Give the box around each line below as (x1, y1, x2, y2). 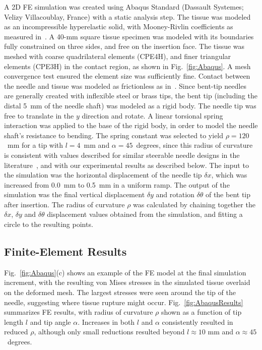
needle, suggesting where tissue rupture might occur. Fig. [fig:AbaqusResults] (4, 297, 243, 307)
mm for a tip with (7, 140, 63, 150)
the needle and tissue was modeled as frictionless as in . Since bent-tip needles (4, 80, 246, 91)
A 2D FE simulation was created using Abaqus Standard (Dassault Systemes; (4, 2, 244, 12)
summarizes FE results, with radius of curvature (4, 307, 153, 317)
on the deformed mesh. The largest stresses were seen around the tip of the (4, 287, 236, 298)
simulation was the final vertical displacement (4, 189, 145, 200)
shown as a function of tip (161, 307, 242, 317)
